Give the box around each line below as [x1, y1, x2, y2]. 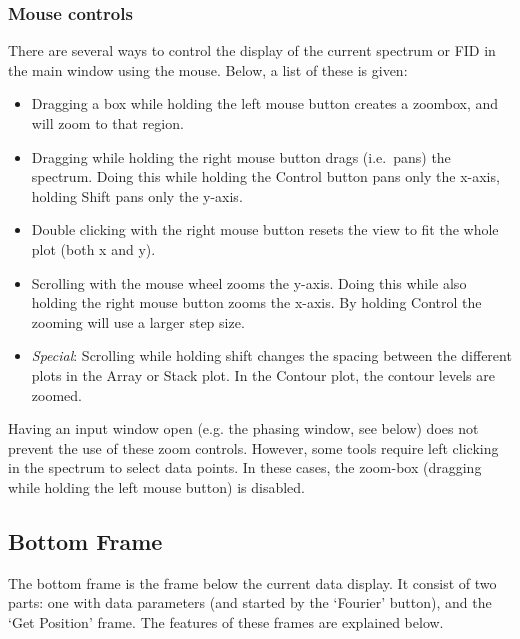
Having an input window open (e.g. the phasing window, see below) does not [8, 418, 479, 439]
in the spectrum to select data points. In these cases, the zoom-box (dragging [8, 457, 482, 478]
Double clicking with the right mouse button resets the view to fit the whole [31, 219, 499, 240]
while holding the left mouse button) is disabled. [8, 476, 305, 497]
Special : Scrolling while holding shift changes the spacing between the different [31, 345, 512, 366]
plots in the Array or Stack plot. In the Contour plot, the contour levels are [31, 364, 495, 385]
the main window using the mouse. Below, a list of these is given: [8, 59, 408, 80]
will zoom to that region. [31, 113, 184, 133]
